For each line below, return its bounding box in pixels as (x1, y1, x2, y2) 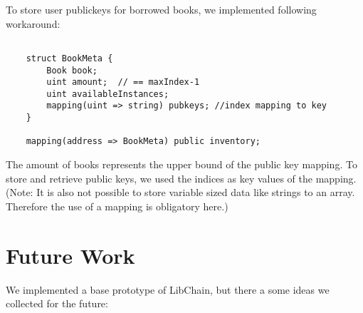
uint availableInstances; (46, 88, 169, 99)
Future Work (6, 240, 135, 270)
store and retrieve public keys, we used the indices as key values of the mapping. (6, 170, 357, 185)
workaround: (6, 16, 60, 31)
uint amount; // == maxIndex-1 (46, 77, 200, 88)
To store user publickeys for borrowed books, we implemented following (6, 2, 317, 16)
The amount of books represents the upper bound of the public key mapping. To (6, 157, 357, 172)
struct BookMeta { (26, 53, 113, 63)
